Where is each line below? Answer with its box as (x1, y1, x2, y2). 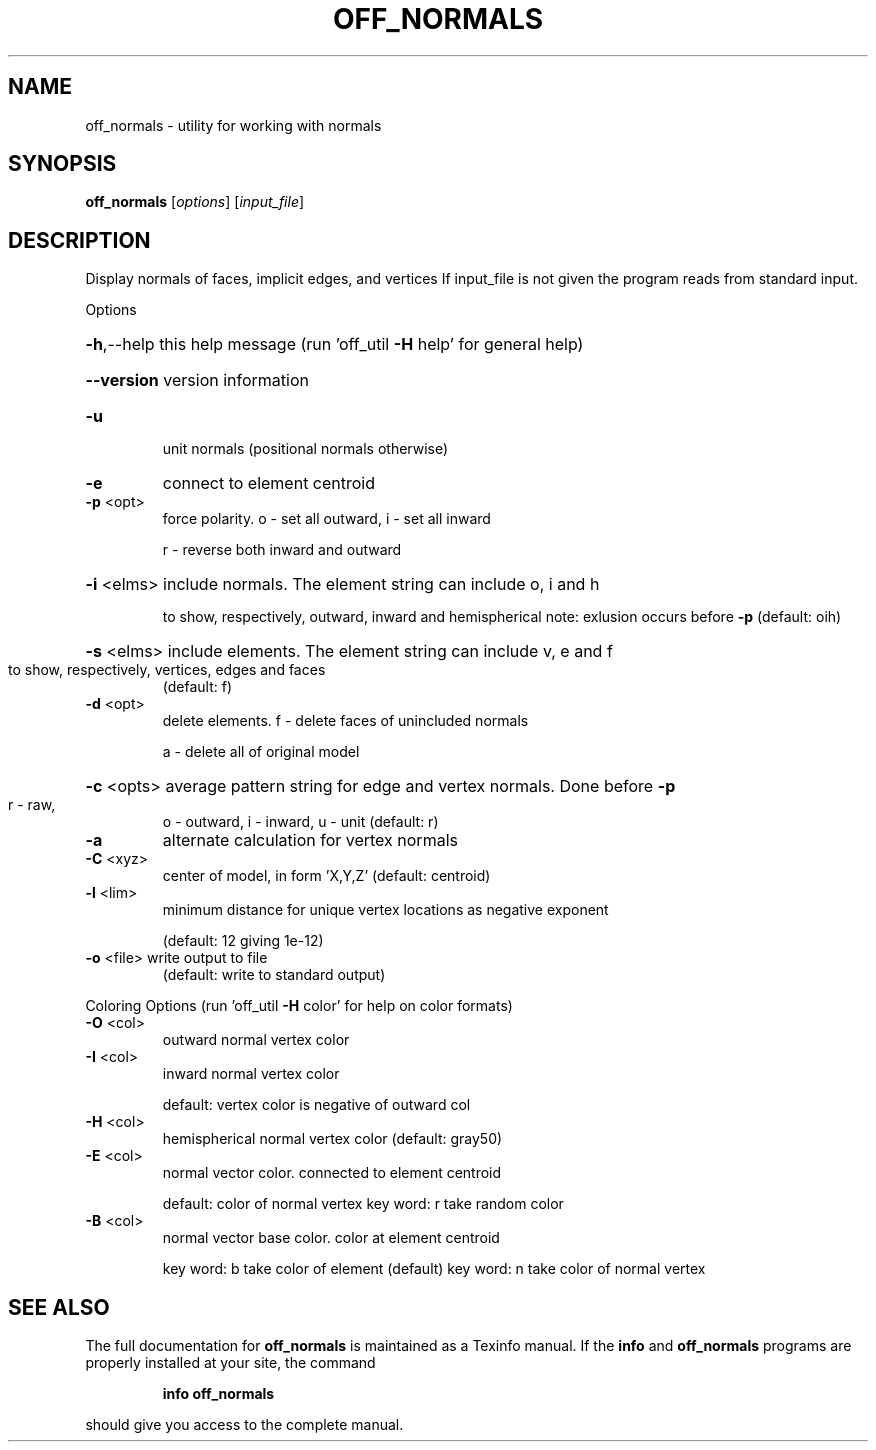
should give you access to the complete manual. (85, 1416, 404, 1434)
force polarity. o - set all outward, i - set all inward (162, 510, 491, 528)
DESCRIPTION (8, 227, 151, 253)
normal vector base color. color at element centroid (162, 1229, 500, 1247)
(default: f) (162, 678, 233, 696)
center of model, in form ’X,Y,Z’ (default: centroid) (162, 867, 491, 885)
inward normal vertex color (162, 1065, 340, 1083)
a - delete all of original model (162, 743, 360, 761)
